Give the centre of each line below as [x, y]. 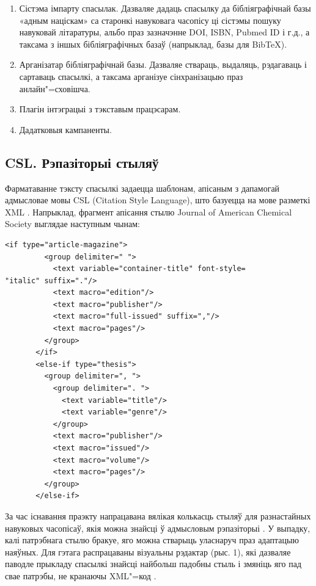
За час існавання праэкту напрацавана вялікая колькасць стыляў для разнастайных [158, 515]
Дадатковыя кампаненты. [65, 129]
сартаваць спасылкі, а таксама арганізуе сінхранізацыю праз [131, 76]
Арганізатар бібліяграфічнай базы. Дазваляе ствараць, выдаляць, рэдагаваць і [163, 64]
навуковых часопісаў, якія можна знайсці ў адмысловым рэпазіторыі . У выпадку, [158, 528]
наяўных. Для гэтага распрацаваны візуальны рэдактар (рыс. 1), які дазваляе [148, 552]
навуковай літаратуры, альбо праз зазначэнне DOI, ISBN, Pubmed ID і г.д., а [164, 32]
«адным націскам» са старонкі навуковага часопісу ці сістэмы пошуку [150, 20]
